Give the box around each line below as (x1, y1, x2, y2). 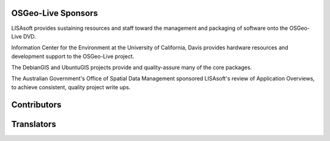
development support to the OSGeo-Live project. (11, 52, 134, 60)
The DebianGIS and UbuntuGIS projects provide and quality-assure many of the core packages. (11, 64, 252, 71)
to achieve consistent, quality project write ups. (11, 83, 131, 91)
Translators (11, 119, 56, 129)
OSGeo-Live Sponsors (11, 8, 98, 18)
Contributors (11, 99, 62, 110)
